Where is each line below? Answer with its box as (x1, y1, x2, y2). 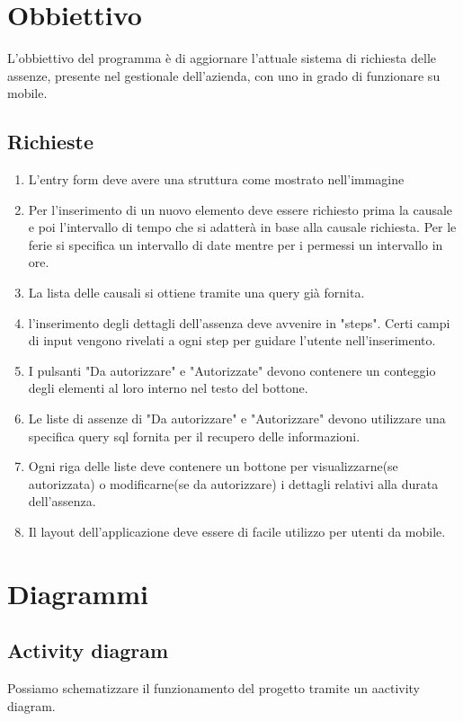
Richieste (7, 128, 94, 156)
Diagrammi (7, 574, 148, 611)
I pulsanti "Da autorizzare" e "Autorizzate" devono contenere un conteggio (28, 360, 436, 379)
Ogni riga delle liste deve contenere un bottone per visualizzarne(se (28, 457, 398, 476)
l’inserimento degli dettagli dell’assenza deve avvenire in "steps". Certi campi (28, 313, 450, 332)
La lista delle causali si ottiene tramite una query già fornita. (28, 283, 365, 302)
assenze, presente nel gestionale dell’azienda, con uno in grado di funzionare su (7, 66, 441, 85)
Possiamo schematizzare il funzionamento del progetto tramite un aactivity (7, 679, 421, 698)
